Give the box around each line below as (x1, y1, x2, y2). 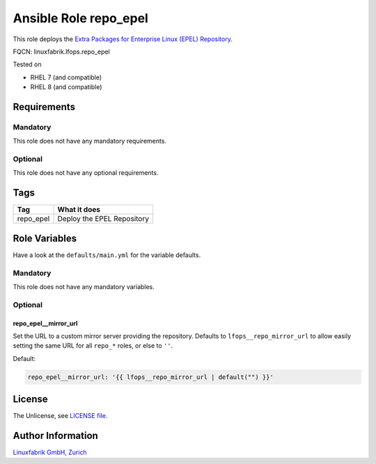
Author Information (13, 430, 99, 442)
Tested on (13, 60, 42, 69)
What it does (57, 205, 101, 215)
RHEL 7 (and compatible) (30, 73, 102, 82)
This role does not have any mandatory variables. (13, 282, 155, 291)
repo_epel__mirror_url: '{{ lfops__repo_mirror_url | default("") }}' (27, 373, 274, 381)
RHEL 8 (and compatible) (30, 83, 102, 91)
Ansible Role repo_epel (13, 10, 149, 26)
